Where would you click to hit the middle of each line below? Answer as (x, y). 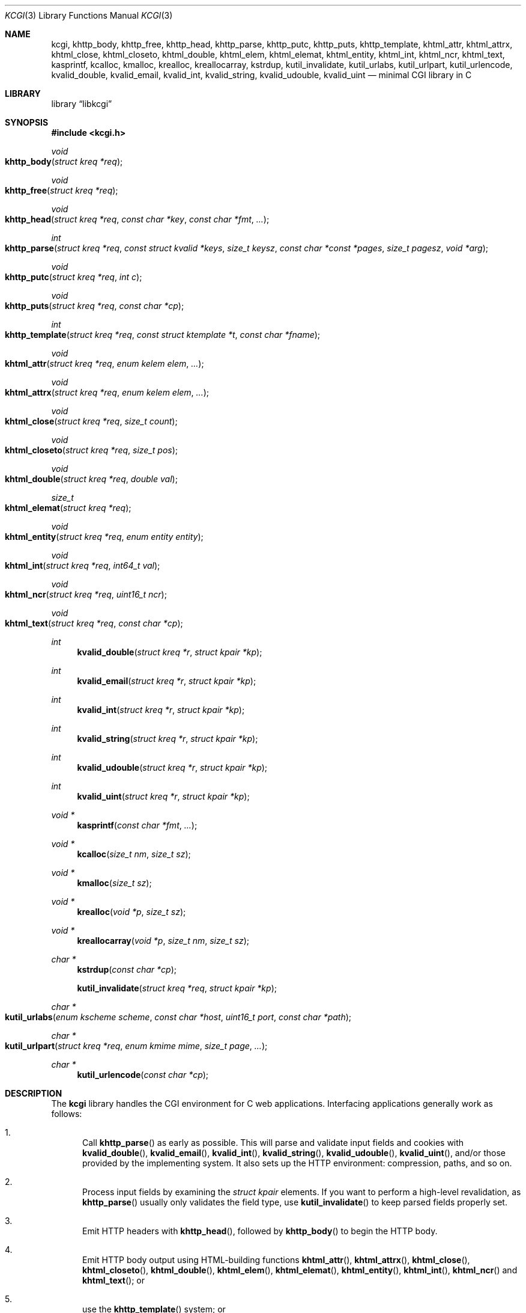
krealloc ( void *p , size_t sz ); (131, 912)
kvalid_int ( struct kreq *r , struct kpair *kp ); (161, 710)
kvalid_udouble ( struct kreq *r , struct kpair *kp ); (172, 767)
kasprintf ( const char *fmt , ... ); (137, 825)
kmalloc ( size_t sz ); (114, 883)
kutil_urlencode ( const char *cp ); (143, 1075)
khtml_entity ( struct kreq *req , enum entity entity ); (104, 537)
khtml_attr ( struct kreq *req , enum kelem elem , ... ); (104, 363)
